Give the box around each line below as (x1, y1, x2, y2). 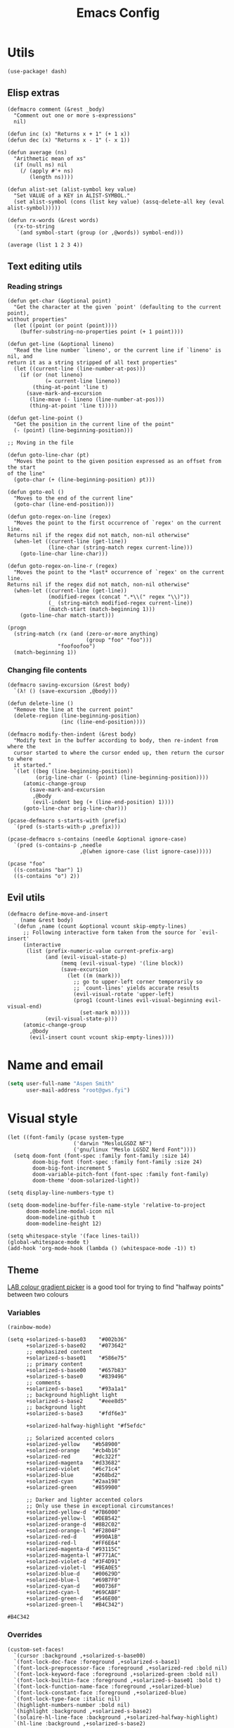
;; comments (25, 1379, 61, 1386)
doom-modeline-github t (25, 1214, 96, 1221)
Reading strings (7, 282, 63, 292)
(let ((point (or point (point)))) (13, 322, 118, 329)
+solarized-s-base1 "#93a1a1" (25, 1386, 128, 1393)
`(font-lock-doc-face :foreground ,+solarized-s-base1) (13, 1658, 181, 1665)
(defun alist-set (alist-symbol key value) (7, 185, 137, 193)
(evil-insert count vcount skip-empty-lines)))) (29, 1034, 174, 1041)
